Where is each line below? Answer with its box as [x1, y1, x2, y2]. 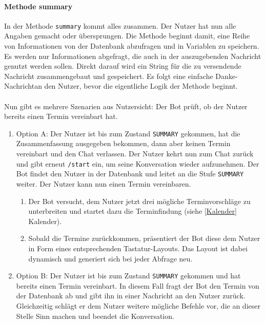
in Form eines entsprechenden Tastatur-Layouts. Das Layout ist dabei [28, 243, 248, 253]
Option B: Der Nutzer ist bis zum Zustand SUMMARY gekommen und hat [16, 270, 241, 281]
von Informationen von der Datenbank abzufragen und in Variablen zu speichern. [4, 41, 259, 51]
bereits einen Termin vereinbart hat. [4, 111, 118, 122]
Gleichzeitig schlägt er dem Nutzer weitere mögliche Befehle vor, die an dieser [16, 300, 260, 311]
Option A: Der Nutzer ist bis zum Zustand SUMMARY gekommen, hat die [16, 128, 240, 138]
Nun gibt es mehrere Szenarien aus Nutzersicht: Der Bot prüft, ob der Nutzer [4, 100, 248, 111]
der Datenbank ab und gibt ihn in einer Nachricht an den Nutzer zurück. [16, 290, 246, 301]
